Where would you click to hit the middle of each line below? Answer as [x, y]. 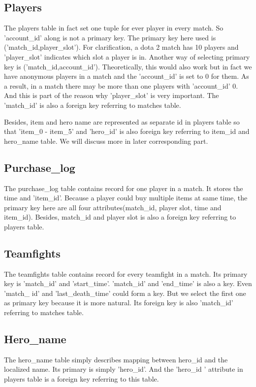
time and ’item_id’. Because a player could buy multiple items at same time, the [126, 198]
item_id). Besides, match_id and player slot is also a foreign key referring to [120, 217]
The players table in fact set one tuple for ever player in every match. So [114, 28]
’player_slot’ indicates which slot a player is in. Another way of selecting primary [127, 56]
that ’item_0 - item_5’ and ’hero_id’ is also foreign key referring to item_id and [127, 131]
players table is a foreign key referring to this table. [81, 379]
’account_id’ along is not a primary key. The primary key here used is [110, 37]
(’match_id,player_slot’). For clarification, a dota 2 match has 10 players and [121, 47]
